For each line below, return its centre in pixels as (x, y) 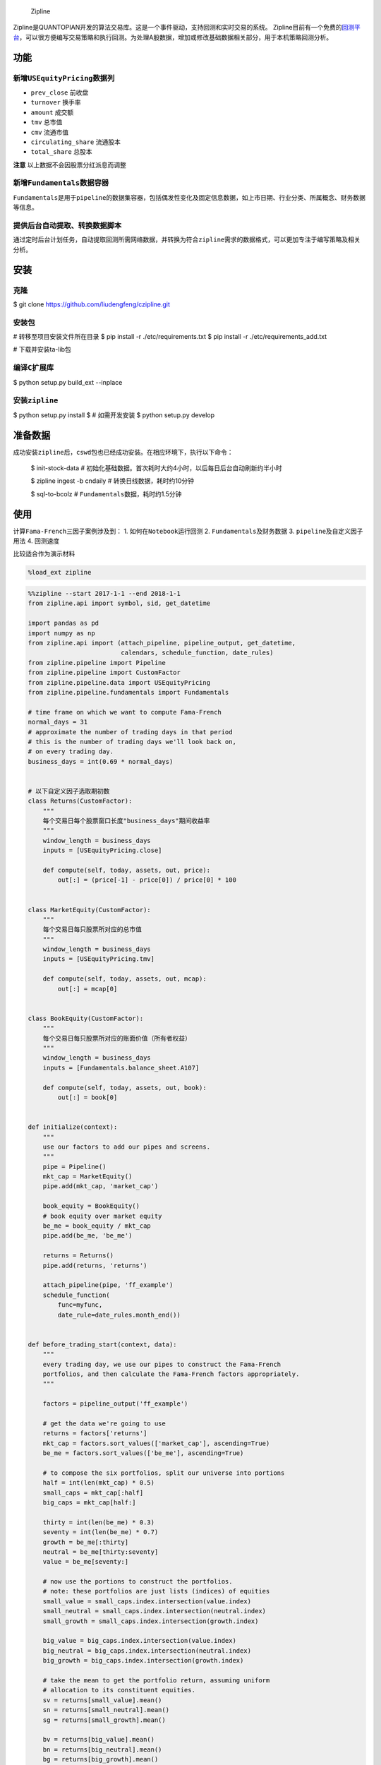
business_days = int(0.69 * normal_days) (101, 761)
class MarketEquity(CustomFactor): (89, 910)
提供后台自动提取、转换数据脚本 (67, 225)
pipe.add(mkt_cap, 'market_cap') (101, 1186)
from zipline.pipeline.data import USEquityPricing (119, 682)
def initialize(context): (73, 1127)
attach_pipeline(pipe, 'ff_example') (108, 1285)
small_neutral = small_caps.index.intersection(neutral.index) (155, 1611)
